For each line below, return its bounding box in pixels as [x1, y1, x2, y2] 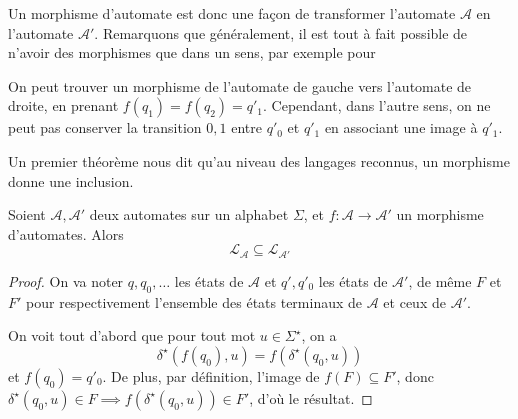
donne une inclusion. [8, 170, 134, 191]
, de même [408, 270, 472, 291]
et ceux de [383, 291, 446, 312]
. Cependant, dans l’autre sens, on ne [263, 95, 491, 116]
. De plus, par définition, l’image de [102, 365, 320, 386]
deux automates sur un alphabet [89, 204, 289, 225]
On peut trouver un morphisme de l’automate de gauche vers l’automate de [8, 75, 472, 96]
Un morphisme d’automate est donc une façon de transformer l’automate [8, 3, 456, 23]
